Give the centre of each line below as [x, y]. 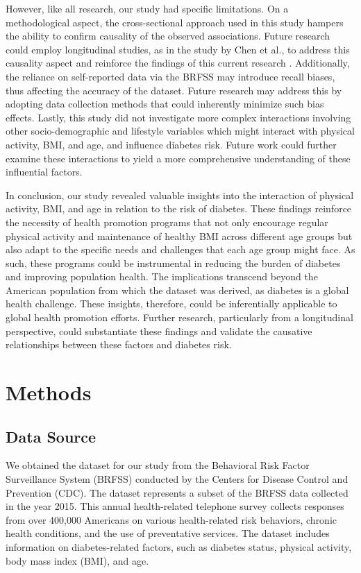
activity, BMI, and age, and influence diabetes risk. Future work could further [171, 144]
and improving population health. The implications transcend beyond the [162, 276]
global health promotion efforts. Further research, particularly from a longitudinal [179, 317]
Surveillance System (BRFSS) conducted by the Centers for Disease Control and [177, 479]
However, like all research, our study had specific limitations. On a [147, 8]
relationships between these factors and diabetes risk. [119, 344]
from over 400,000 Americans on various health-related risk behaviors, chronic [171, 519]
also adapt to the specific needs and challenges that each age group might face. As [180, 249]
